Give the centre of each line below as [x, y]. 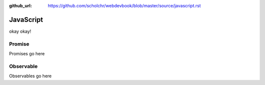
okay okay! [20, 31]
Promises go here [27, 54]
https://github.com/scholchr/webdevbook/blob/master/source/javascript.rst [124, 6]
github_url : [20, 6]
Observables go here [30, 76]
